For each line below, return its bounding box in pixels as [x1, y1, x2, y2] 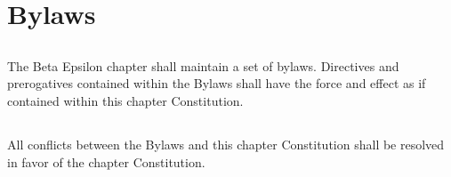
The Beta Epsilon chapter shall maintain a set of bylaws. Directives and [7, 56, 399, 75]
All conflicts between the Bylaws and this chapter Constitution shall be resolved [7, 134, 445, 153]
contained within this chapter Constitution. [7, 91, 244, 109]
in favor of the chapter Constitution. [7, 152, 205, 171]
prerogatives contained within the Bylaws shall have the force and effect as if [7, 74, 426, 93]
